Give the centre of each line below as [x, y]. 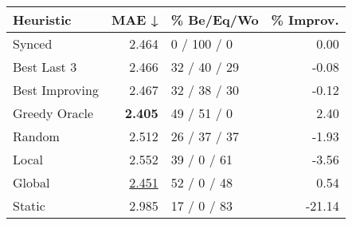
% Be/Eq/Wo [215, 20]
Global [31, 182]
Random [36, 136]
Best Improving [56, 90]
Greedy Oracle [53, 113]
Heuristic [42, 20]
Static [29, 205]
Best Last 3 [45, 67]
